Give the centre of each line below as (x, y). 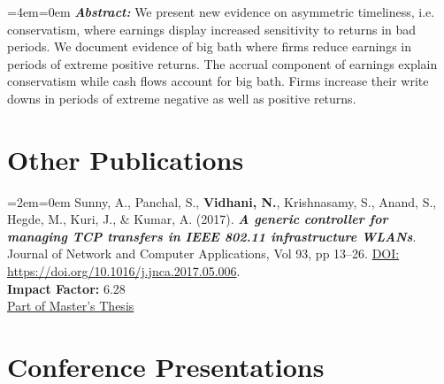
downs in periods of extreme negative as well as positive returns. (182, 98)
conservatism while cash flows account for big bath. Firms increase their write (218, 81)
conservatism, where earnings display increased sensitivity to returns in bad (212, 29)
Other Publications (126, 159)
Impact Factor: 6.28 (66, 288)
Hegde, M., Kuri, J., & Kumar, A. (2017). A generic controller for (198, 219)
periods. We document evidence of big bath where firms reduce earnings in (209, 46)
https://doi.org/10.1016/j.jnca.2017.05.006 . (124, 271)
